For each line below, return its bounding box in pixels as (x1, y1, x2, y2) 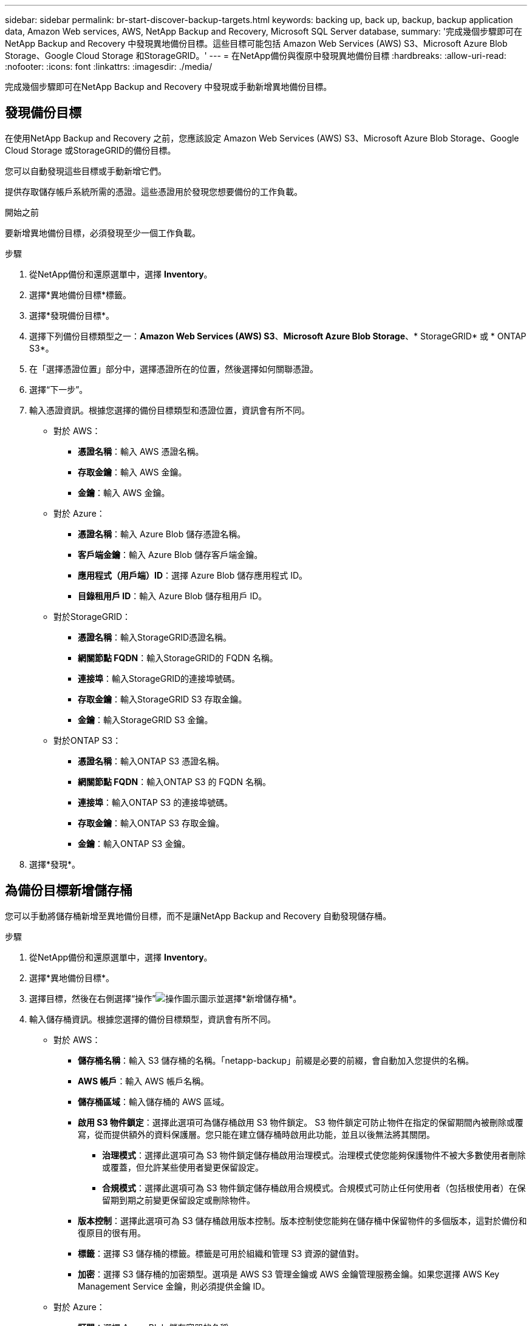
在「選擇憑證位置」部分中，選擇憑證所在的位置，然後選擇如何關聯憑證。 (29, 363, 318, 374)
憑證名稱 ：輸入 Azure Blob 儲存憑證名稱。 (78, 528, 246, 539)
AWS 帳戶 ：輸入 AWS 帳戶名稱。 (78, 1075, 209, 1086)
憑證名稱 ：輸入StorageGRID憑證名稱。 (78, 631, 232, 642)
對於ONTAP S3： (53, 735, 121, 746)
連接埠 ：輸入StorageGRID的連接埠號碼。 (78, 673, 240, 684)
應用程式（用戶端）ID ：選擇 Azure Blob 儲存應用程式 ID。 (78, 569, 308, 580)
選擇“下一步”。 (29, 384, 88, 395)
